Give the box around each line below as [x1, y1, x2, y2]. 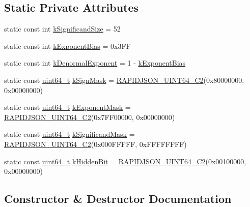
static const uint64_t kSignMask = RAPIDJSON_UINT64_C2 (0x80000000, [4, 74, 244, 85]
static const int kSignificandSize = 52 [4, 23, 121, 34]
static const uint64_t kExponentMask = [4, 102, 131, 112]
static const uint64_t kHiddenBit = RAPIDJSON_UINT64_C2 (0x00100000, [4, 156, 246, 166]
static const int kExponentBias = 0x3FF [4, 40, 131, 51]
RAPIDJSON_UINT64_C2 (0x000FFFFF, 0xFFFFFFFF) [4, 138, 187, 149]
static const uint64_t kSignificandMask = [4, 129, 135, 139]
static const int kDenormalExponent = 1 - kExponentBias [4, 57, 186, 68]
